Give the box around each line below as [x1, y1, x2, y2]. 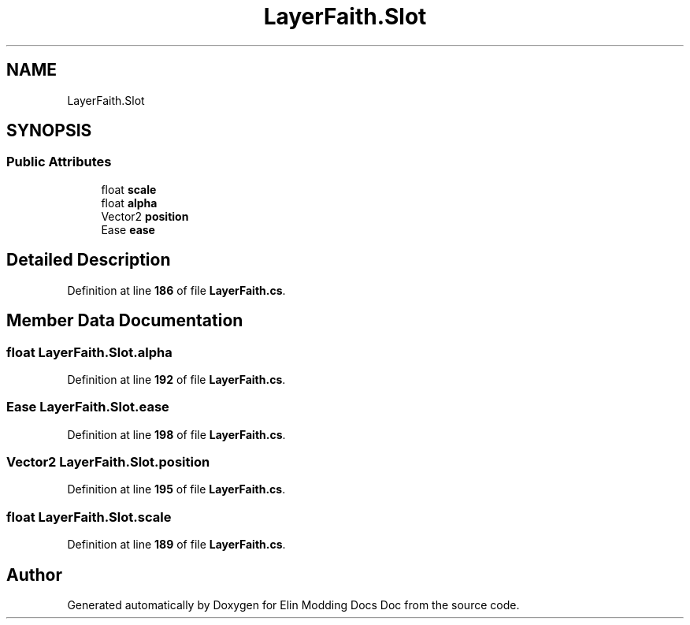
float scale [101, 182, 157, 196]
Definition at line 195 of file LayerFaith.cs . [67, 482, 286, 497]
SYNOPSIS [6, 121, 92, 141]
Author [6, 564, 62, 585]
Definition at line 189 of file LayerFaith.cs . [67, 538, 286, 552]
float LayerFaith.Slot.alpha [6, 344, 172, 360]
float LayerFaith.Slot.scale [6, 508, 172, 525]
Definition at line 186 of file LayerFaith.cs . [67, 283, 286, 297]
